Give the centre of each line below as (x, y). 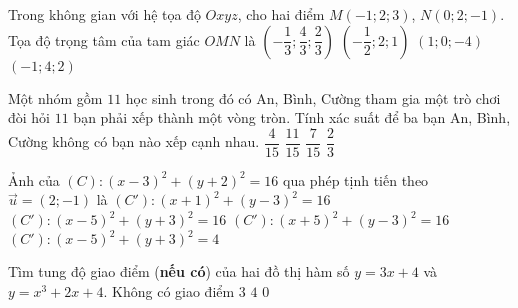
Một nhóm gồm (55, 97)
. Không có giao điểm (169, 290)
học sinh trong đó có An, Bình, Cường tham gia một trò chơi (313, 97)
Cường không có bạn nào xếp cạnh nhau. (134, 141)
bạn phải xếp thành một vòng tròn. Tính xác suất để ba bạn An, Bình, (292, 117)
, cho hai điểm (281, 14)
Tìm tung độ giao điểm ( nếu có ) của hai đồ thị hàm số (179, 271)
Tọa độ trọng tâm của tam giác (104, 39)
